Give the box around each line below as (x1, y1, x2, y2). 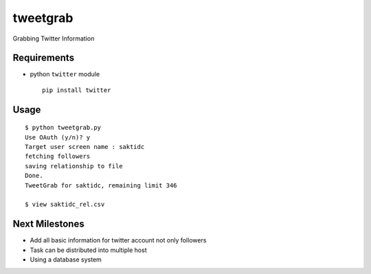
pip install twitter (42, 86, 111, 94)
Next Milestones (12, 218, 85, 230)
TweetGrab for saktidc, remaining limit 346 (25, 181, 178, 189)
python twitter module (30, 70, 100, 78)
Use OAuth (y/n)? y (25, 133, 91, 141)
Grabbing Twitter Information (12, 34, 95, 43)
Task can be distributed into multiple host (30, 246, 147, 254)
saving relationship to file (25, 162, 123, 170)
